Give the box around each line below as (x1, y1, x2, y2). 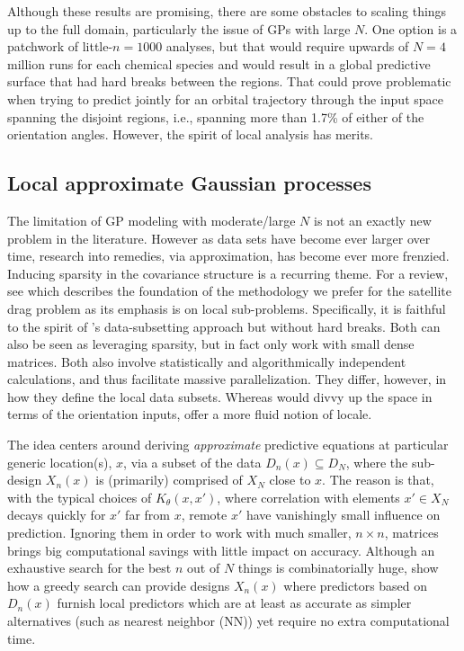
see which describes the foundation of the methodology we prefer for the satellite (7, 281, 451, 300)
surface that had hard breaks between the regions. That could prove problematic (7, 72, 451, 91)
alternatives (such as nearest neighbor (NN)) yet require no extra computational (7, 611, 450, 630)
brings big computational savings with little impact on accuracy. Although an (7, 540, 435, 559)
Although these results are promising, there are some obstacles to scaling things (7, 2, 447, 20)
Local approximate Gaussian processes (7, 169, 371, 197)
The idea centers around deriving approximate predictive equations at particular (7, 435, 449, 454)
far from (125, 505, 170, 524)
